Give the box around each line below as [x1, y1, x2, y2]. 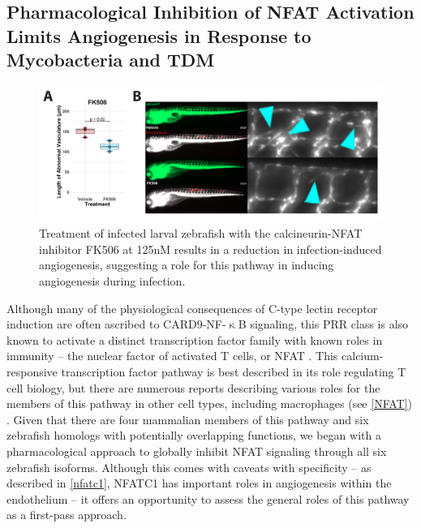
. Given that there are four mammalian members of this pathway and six [6, 410, 369, 427]
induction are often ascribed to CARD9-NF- [6, 316, 226, 333]
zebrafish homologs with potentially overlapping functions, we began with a [6, 427, 381, 444]
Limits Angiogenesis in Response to [6, 23, 311, 48]
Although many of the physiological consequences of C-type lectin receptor [6, 299, 378, 316]
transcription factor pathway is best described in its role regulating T [61, 363, 406, 380]
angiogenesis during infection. [39, 273, 186, 290]
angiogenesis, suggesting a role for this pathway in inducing [39, 256, 334, 273]
